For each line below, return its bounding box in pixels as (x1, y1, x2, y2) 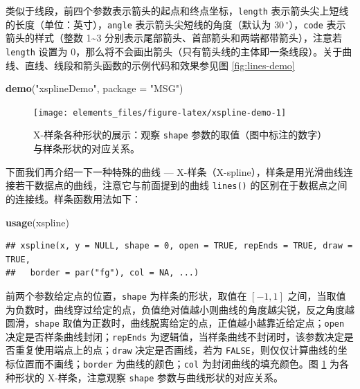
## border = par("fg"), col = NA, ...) (6, 268, 199, 278)
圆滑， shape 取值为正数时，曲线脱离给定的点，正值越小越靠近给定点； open (6, 316, 345, 330)
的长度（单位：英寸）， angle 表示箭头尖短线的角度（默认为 (6, 17, 271, 31)
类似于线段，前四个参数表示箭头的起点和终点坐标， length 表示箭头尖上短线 (6, 3, 349, 17)
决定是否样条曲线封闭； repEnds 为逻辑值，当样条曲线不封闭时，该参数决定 (6, 329, 344, 343)
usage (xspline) (6, 215, 69, 229)
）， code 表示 (289, 17, 346, 31)
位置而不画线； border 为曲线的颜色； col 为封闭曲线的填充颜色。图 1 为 (15, 356, 340, 371)
